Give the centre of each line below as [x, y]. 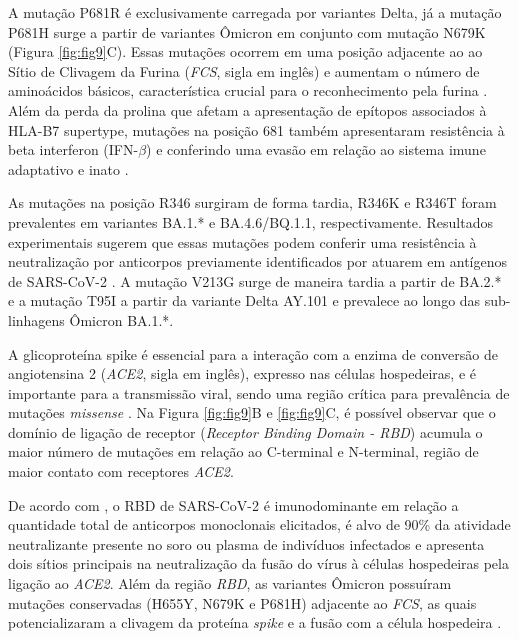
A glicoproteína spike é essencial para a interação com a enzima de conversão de [253, 353]
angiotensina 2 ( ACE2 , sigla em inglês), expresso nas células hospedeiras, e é [242, 373]
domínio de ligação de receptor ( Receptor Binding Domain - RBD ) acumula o [245, 431]
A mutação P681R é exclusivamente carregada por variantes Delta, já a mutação [255, 12]
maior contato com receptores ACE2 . [121, 471]
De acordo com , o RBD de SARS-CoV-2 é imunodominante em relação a [233, 504]
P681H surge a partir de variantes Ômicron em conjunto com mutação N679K [247, 31]
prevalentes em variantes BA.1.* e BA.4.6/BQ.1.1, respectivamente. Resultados [250, 221]
